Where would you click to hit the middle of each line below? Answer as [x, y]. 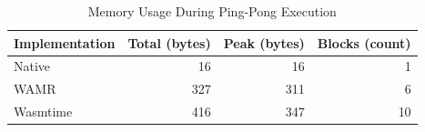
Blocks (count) [364, 42]
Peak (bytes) [264, 42]
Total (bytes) [169, 42]
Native [32, 66]
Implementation [65, 42]
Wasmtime [43, 112]
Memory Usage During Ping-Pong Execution [212, 11]
